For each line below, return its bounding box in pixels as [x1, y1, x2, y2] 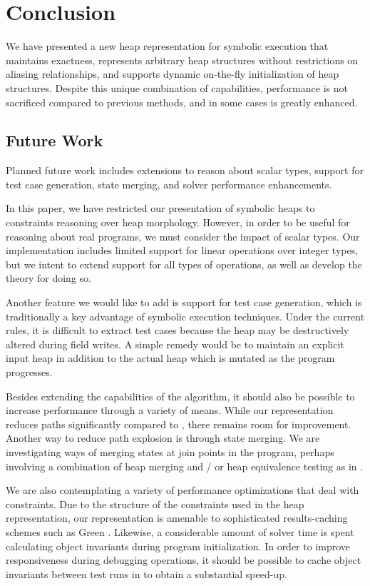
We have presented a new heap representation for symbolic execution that [6, 39, 329, 54]
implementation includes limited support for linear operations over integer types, [6, 243, 359, 258]
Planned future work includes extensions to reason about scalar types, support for [6, 163, 364, 178]
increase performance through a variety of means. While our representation [6, 403, 334, 418]
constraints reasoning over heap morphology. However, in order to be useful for [6, 215, 350, 230]
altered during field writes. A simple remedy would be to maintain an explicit [6, 336, 344, 351]
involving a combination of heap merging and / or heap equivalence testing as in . [6, 458, 364, 473]
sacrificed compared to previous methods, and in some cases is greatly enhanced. [6, 94, 358, 109]
